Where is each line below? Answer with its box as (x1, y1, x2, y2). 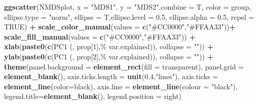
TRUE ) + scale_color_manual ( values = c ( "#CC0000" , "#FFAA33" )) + (4, 21, 236, 32)
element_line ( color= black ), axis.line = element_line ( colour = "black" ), (4, 81, 238, 91)
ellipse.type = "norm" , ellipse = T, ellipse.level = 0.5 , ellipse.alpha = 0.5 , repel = (4, 11, 254, 22)
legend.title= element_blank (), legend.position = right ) (4, 91, 182, 101)
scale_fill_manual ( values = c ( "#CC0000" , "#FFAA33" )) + (4, 31, 196, 42)
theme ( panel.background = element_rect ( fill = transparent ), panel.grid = (4, 61, 244, 72)
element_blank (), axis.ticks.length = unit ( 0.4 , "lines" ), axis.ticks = (4, 71, 218, 82)
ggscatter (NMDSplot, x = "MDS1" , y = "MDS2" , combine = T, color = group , (4, 2, 251, 12)
